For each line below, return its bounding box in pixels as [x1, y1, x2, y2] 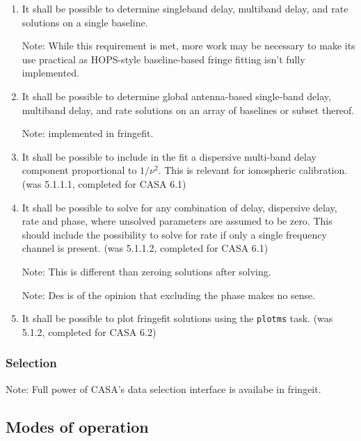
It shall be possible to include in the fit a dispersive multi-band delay [22, 149, 316, 163]
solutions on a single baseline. [22, 15, 148, 29]
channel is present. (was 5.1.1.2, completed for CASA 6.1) [22, 241, 268, 255]
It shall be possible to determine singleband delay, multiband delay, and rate [22, 1, 348, 15]
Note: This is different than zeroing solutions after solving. [22, 264, 271, 278]
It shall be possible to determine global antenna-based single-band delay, [22, 88, 331, 103]
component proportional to [22, 163, 137, 177]
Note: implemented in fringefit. [22, 126, 154, 141]
